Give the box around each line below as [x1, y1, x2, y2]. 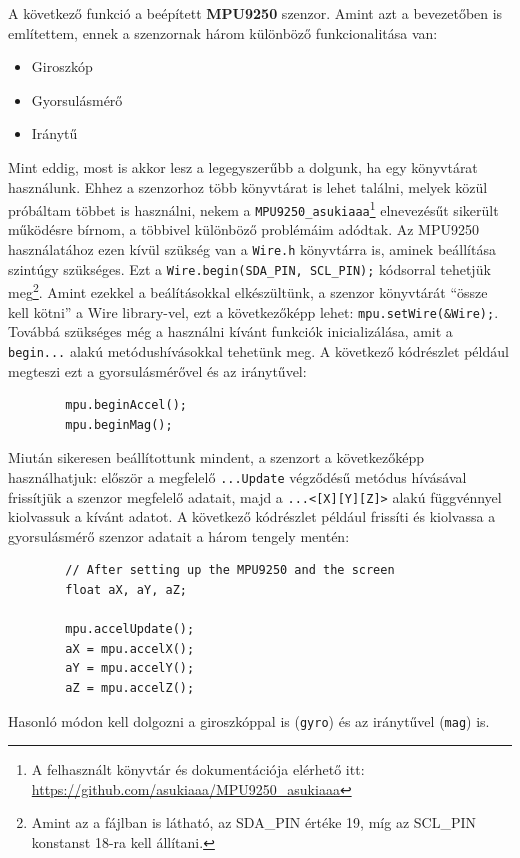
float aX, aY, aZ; [65, 583, 187, 597]
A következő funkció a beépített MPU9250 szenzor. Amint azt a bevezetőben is [8, 3, 503, 23]
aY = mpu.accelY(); [65, 661, 195, 676]
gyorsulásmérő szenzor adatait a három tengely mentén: [8, 525, 350, 546]
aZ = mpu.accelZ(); [65, 680, 195, 695]
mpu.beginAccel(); [65, 398, 187, 413]
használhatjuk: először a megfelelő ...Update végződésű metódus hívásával [8, 466, 467, 487]
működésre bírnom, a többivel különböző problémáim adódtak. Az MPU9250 [8, 219, 479, 240]
